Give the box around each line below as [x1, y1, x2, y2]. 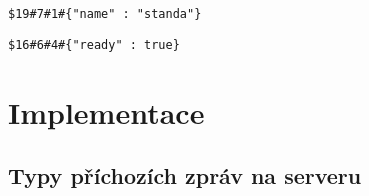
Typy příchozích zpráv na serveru [8, 160, 362, 191]
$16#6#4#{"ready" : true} [8, 37, 180, 52]
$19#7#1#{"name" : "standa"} [8, 7, 202, 21]
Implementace [8, 91, 205, 132]
